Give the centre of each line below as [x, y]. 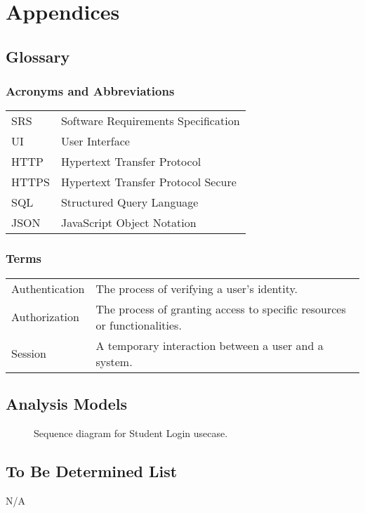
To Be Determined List [92, 470]
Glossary [38, 56]
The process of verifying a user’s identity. [197, 288]
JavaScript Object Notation [128, 223]
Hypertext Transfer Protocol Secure [148, 182]
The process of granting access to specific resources [221, 309]
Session [29, 353]
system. [114, 361]
